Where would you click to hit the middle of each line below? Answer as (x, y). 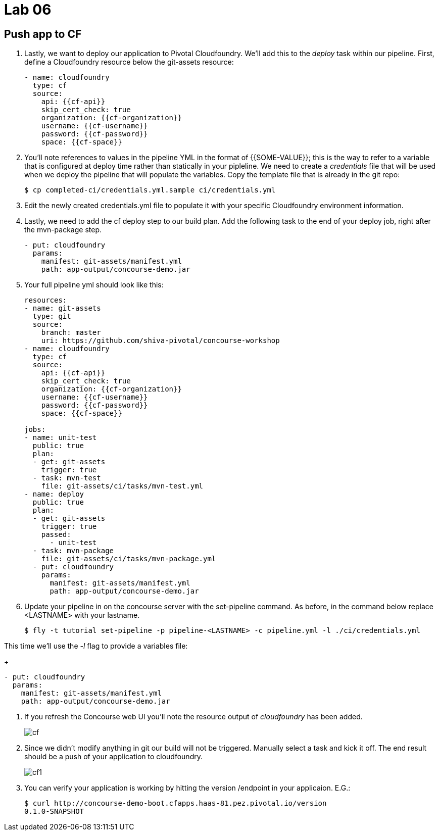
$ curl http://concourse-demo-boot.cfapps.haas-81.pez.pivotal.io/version (176, 803)
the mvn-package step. (63, 230)
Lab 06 (28, 10)
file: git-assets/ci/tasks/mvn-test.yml (122, 486)
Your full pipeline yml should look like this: (94, 285)
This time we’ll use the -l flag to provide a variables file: (96, 646)
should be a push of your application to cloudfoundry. (113, 757)
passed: (56, 535)
